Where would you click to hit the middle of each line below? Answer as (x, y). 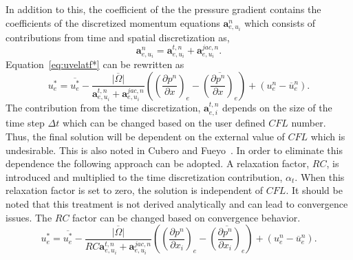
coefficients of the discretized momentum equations (113, 22)
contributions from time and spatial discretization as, (118, 37)
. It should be (314, 190)
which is (328, 137)
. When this (320, 176)
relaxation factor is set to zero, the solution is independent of (135, 190)
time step (25, 123)
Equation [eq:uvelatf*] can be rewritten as (95, 64)
